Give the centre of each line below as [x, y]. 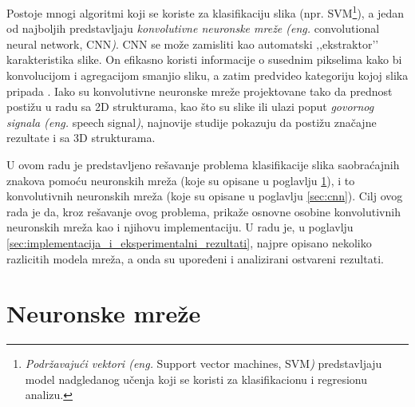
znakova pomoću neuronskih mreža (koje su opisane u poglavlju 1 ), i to [181, 180]
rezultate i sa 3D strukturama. [81, 138]
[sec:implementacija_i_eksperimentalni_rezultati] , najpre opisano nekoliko [189, 242]
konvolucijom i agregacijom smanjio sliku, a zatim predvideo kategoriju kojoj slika [207, 75]
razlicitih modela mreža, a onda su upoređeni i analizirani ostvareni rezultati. [195, 258]
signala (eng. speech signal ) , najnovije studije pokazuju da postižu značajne [192, 122]
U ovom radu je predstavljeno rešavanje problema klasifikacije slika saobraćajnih [203, 164]
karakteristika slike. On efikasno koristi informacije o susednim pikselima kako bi [204, 59]
